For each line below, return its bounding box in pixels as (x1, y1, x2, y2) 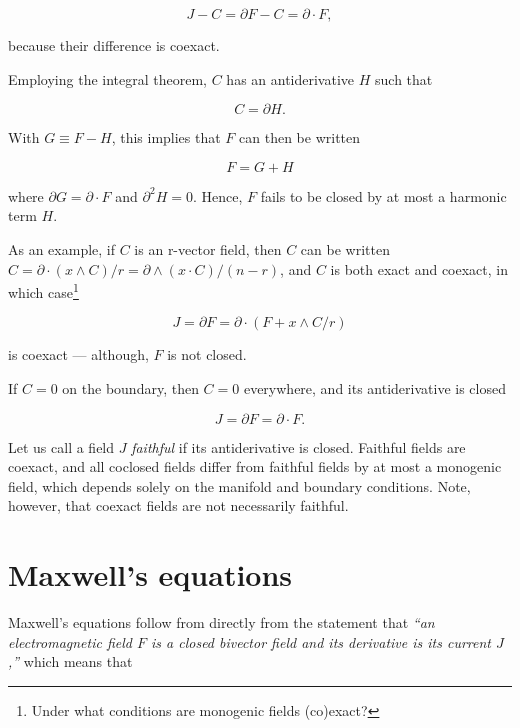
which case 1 (8, 279, 79, 302)
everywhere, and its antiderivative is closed (243, 378, 506, 398)
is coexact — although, (8, 344, 149, 365)
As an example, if (8, 238, 116, 259)
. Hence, (192, 185, 243, 206)
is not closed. (167, 344, 247, 365)
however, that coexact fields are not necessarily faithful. (8, 495, 349, 516)
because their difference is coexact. (8, 35, 220, 55)
